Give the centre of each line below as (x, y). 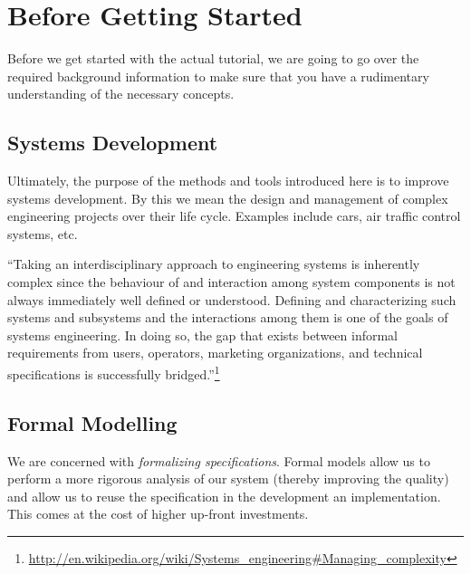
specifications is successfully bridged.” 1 (114, 373)
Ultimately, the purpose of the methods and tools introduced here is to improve (228, 181)
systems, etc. (43, 233)
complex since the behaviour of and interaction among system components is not (231, 282)
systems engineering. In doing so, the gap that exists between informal (203, 335)
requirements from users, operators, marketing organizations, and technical (215, 353)
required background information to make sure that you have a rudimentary (218, 76)
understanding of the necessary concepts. (121, 94)
